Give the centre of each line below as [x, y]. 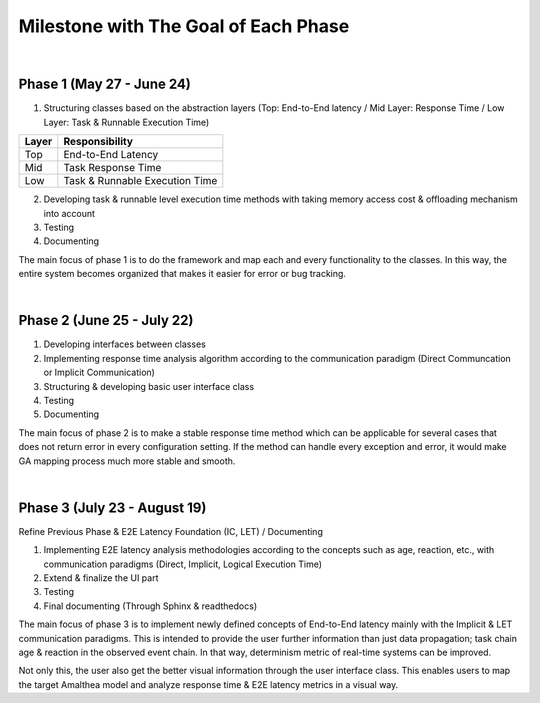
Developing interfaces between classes [125, 344]
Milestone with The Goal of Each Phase [184, 26]
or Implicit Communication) [99, 372]
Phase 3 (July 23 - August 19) [112, 507]
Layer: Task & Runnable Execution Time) [126, 122]
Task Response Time [112, 168]
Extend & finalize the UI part [101, 578]
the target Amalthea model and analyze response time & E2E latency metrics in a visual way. [208, 684]
